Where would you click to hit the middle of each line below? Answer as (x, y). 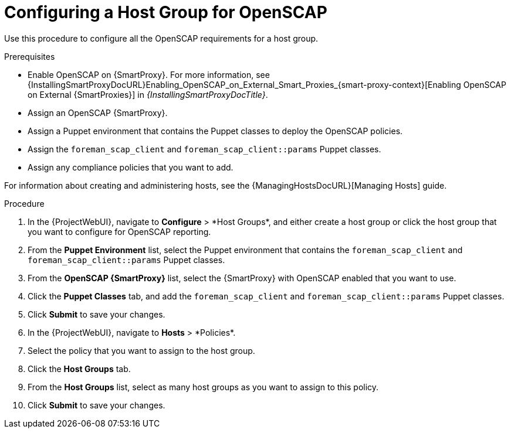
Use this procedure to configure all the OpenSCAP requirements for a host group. (161, 38)
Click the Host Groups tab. (79, 369)
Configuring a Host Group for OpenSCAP (166, 12)
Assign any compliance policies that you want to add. (131, 167)
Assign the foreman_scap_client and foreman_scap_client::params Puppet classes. (204, 149)
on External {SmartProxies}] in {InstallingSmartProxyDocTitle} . (148, 94)
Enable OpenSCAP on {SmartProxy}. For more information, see (149, 74)
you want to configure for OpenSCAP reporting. (119, 231)
